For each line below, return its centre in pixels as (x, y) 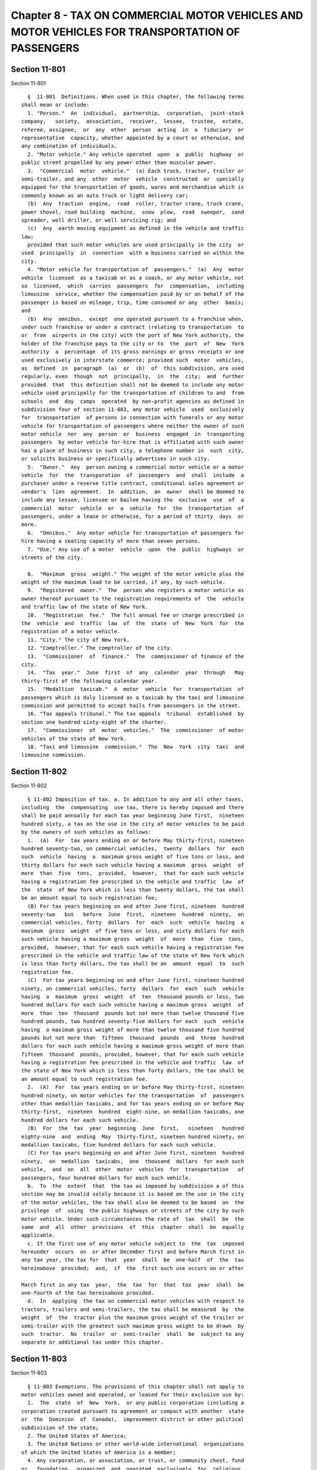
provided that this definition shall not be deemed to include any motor (133, 385)
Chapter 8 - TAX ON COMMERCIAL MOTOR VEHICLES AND (157, 15)
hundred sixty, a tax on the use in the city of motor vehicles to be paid (133, 824)
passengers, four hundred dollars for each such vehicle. (107, 1178)
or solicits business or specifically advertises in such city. (116, 459)
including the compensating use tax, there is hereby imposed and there (133, 807)
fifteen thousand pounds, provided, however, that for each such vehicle (133, 1054)
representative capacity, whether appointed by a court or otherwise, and (133, 138)
